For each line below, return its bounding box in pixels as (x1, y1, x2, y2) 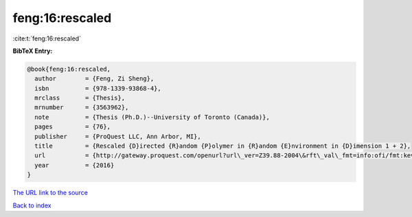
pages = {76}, (34, 123, 111, 130)
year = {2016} (34, 161, 115, 169)
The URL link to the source (12, 189, 89, 197)
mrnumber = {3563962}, (34, 104, 129, 111)
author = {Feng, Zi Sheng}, (34, 75, 154, 82)
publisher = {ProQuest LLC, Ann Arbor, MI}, (34, 133, 202, 140)
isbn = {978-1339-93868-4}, (34, 84, 161, 92)
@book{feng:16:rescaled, (27, 65, 111, 73)
